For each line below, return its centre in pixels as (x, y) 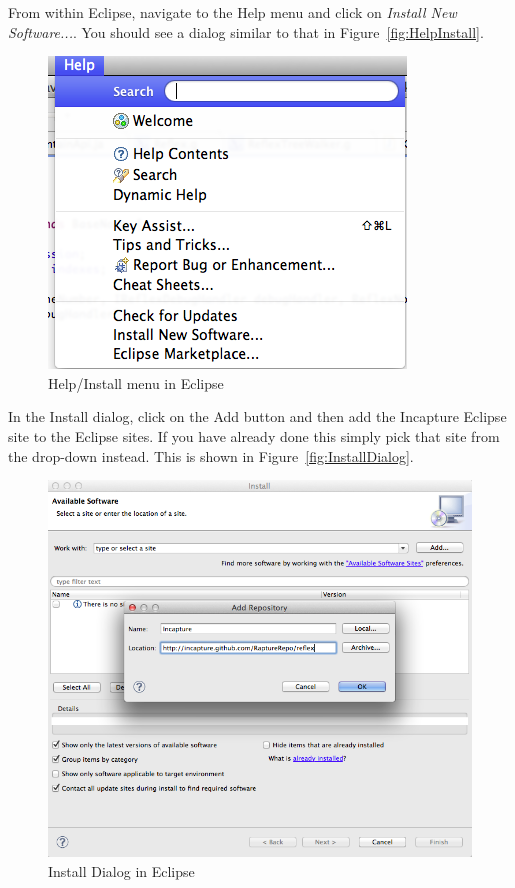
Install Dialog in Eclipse (121, 870)
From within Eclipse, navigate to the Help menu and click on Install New (232, 12)
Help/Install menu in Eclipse (136, 382)
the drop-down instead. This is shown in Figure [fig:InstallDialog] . (211, 455)
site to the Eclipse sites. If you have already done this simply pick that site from (254, 435)
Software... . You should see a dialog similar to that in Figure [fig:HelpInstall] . (246, 31)
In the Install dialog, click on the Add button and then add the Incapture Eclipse (257, 416)
